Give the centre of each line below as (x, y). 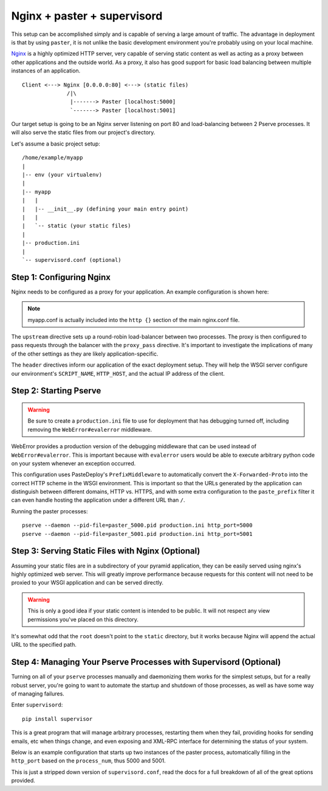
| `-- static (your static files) (77, 226)
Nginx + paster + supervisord (87, 16)
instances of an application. (46, 71)
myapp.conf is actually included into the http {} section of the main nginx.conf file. (134, 320)
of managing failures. (38, 694)
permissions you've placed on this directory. (83, 619)
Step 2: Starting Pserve (56, 391)
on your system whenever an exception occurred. (73, 463)
